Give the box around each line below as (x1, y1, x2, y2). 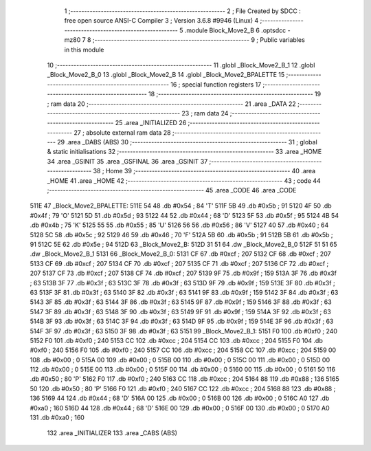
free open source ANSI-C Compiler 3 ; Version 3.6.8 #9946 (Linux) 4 (64, 16, 259, 25)
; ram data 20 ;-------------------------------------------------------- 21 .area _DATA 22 (47, 100, 297, 108)
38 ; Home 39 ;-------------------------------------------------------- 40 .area (93, 167, 316, 175)
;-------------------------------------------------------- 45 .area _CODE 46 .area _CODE (47, 186, 297, 195)
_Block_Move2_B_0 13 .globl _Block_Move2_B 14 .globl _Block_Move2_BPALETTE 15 (47, 71, 285, 79)
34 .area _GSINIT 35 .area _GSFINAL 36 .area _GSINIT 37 (47, 157, 208, 165)
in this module (64, 45, 104, 54)
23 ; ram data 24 (181, 109, 229, 117)
